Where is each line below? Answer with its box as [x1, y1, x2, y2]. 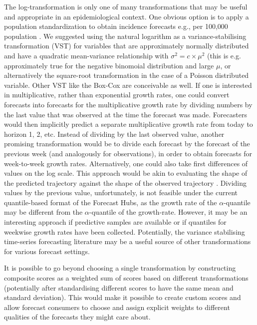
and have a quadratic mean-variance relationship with [4, 50, 169, 60]
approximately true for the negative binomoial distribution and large [4, 60, 214, 70]
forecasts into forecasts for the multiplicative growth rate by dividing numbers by [4, 99, 253, 109]
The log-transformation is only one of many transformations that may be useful [4, 1, 248, 11]
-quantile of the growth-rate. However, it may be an [89, 207, 248, 217]
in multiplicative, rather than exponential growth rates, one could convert [4, 89, 230, 100]
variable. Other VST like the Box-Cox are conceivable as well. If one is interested [4, 79, 252, 90]
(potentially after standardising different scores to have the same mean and [4, 282, 234, 293]
